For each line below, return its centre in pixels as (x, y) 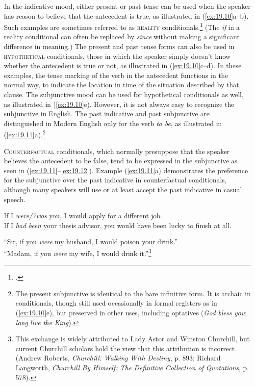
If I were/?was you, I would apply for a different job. (83, 216)
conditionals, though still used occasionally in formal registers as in (116, 303)
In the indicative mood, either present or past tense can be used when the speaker (127, 6)
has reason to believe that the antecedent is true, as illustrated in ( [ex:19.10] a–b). (126, 15)
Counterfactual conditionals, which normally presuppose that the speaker (117, 151)
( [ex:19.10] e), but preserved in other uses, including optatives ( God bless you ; (131, 312)
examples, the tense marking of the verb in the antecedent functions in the (116, 75)
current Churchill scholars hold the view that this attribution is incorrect (125, 348)
